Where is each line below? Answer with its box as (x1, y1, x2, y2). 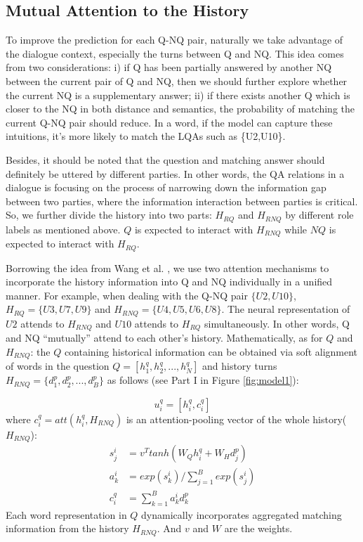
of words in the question (6, 359, 110, 373)
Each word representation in (6, 507, 127, 522)
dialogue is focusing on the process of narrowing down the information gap (6, 180, 326, 195)
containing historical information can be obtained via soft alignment (64, 344, 358, 359)
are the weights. (224, 521, 293, 536)
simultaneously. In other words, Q (204, 316, 350, 330)
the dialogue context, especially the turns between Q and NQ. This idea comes (6, 46, 344, 60)
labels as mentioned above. (6, 221, 121, 236)
